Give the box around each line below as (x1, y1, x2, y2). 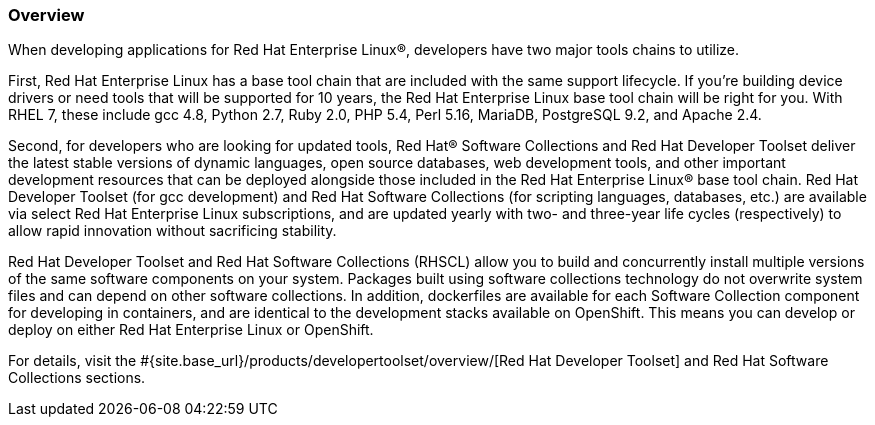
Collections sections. (8, 369, 146, 387)
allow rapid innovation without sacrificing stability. (8, 222, 337, 240)
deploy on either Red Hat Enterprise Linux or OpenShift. (8, 321, 374, 339)
